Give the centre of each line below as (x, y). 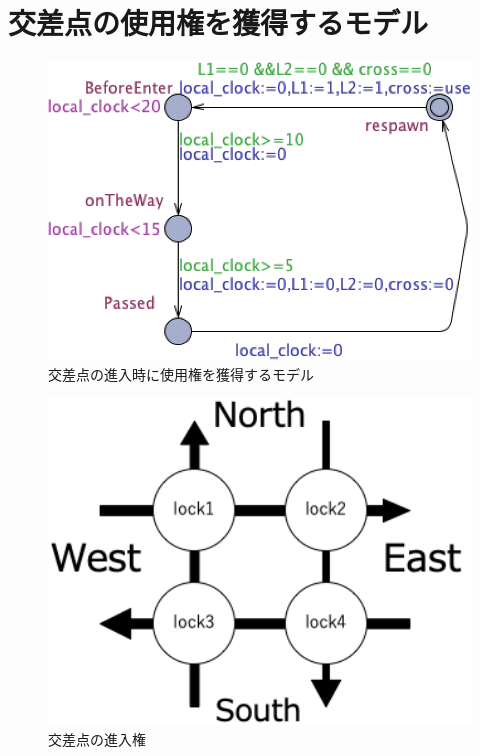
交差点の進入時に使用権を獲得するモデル (181, 373)
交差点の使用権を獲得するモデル (218, 22)
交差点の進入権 (97, 738)
